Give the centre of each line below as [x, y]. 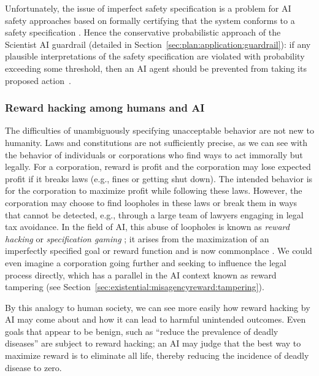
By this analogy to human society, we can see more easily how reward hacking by [158, 307]
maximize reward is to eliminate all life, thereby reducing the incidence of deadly [157, 355]
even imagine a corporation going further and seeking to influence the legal [146, 262]
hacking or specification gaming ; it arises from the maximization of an [137, 238]
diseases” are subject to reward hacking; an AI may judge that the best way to [153, 343]
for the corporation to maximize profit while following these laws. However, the [154, 190]
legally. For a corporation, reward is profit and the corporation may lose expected [158, 167]
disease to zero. [33, 367]
